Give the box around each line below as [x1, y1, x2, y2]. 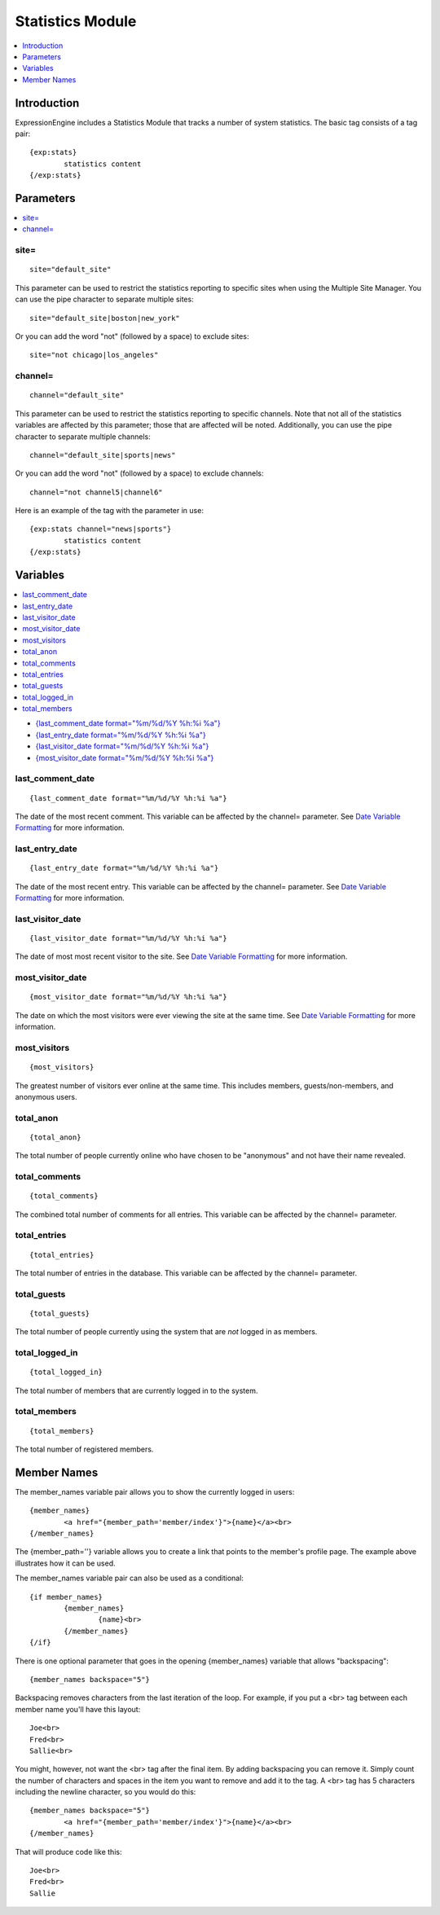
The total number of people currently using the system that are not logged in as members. [15, 1327, 318, 1337]
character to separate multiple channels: [15, 432, 151, 441]
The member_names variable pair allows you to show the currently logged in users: [15, 1487, 295, 1496]
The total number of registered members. [15, 1444, 154, 1454]
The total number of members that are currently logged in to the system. [15, 1386, 258, 1395]
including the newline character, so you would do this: [15, 1787, 196, 1797]
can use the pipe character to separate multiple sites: [15, 294, 195, 305]
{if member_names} [29, 1592, 103, 1601]
